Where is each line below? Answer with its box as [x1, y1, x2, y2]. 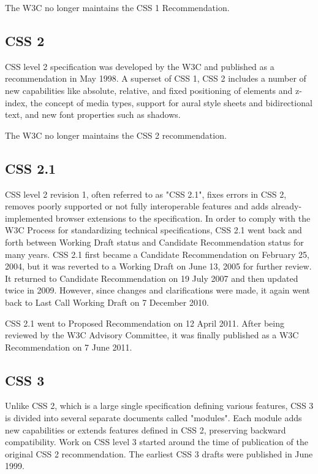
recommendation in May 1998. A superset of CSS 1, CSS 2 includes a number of [5, 72, 306, 85]
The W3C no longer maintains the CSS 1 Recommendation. [5, 1, 230, 14]
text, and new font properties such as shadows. [5, 108, 181, 121]
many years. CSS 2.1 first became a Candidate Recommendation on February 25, [5, 247, 309, 260]
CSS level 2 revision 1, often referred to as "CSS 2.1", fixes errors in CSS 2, [5, 187, 287, 200]
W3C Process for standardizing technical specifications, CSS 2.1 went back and [5, 223, 302, 236]
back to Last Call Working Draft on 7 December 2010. [5, 295, 209, 308]
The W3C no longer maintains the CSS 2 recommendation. [5, 128, 227, 141]
